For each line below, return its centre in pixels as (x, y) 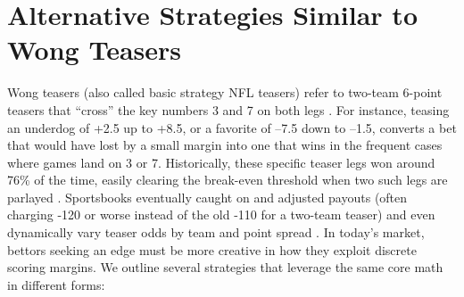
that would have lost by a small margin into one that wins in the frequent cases (225, 145)
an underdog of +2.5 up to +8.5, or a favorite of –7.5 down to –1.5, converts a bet (232, 127)
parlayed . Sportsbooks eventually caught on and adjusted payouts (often (207, 197)
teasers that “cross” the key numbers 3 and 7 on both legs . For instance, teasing (228, 109)
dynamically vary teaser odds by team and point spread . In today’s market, (216, 232)
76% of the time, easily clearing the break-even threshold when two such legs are (228, 180)
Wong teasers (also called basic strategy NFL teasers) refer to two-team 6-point (225, 92)
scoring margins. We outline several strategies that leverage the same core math (225, 267)
